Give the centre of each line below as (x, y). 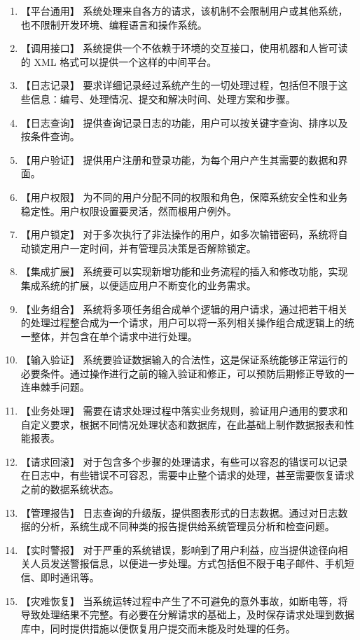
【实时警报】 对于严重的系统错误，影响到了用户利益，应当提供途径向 (179, 549)
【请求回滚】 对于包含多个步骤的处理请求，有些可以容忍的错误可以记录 (184, 461)
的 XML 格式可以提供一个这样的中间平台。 (119, 61)
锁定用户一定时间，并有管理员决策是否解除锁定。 (143, 248)
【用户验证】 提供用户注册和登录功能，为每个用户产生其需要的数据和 (179, 159)
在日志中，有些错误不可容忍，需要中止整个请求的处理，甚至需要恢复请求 (187, 475)
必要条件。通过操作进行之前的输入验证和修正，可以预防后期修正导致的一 (187, 373)
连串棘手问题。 (55, 387)
